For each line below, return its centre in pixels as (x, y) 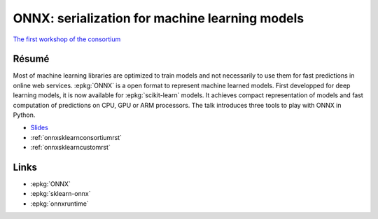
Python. (24, 115)
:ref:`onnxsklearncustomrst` (71, 148)
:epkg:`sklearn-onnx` (61, 194)
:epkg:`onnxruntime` (59, 204)
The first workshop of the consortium (67, 39)
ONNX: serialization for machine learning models (159, 18)
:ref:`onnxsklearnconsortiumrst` (76, 137)
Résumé (31, 59)
